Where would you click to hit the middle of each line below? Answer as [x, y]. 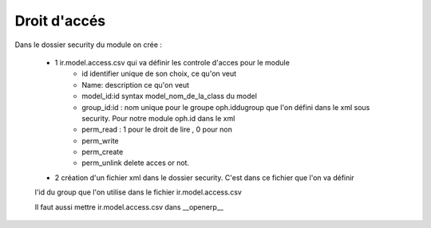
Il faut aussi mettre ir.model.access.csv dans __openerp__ [129, 206]
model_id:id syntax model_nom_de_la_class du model [169, 96]
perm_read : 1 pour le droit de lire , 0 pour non [157, 130]
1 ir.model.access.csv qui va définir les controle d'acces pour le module [172, 62]
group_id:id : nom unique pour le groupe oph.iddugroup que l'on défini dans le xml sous [226, 107]
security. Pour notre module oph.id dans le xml [158, 118]
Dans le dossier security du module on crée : [89, 45]
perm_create [103, 152]
